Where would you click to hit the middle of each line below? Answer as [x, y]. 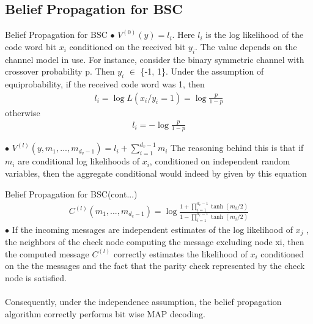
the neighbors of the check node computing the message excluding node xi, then [155, 242]
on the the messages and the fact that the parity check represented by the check [155, 266]
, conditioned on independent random [220, 161]
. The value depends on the [246, 46]
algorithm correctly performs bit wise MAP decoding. [105, 313]
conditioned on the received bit [127, 46]
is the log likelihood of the [255, 35]
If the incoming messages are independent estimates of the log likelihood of [152, 229]
